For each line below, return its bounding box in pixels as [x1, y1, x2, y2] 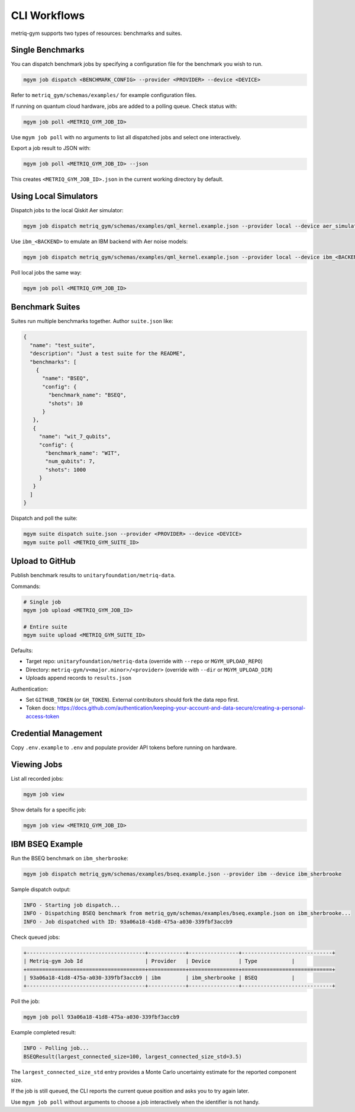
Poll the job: [11, 998, 40, 1005]
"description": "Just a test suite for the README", [30, 350, 186, 357]
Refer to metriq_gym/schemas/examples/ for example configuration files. [11, 92, 197, 99]
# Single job [23, 599, 62, 605]
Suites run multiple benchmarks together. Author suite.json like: [11, 318, 174, 325]
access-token [25, 712, 59, 720]
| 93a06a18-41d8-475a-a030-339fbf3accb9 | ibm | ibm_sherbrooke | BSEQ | [23, 974, 295, 981]
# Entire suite [23, 623, 67, 630]
